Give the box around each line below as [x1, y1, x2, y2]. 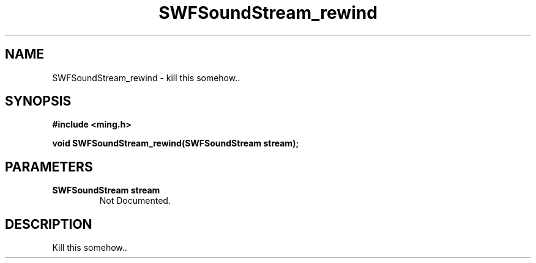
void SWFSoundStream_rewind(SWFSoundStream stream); [52, 138, 299, 149]
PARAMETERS [5, 159, 93, 175]
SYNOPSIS [5, 93, 72, 109]
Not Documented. [99, 195, 171, 206]
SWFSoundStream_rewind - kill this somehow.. [52, 72, 240, 83]
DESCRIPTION [5, 216, 92, 232]
